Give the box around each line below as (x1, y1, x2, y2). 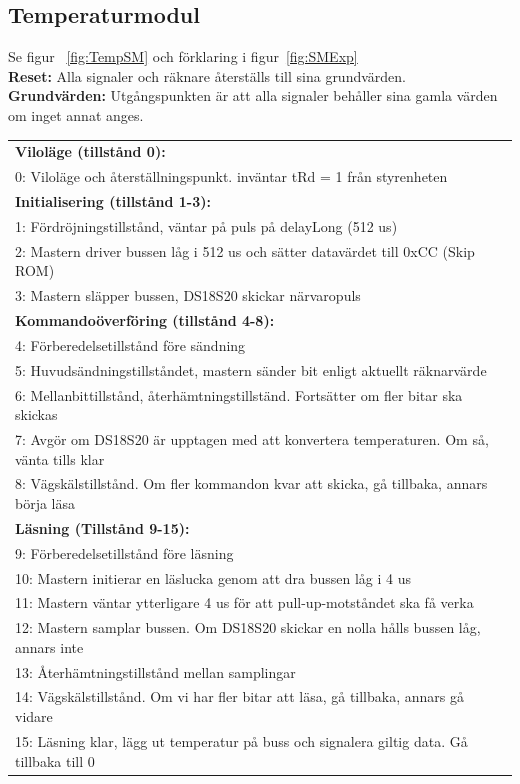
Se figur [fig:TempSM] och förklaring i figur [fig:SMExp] (8, 46, 358, 67)
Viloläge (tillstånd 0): (15, 141, 166, 162)
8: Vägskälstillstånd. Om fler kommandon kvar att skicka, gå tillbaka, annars (15, 473, 488, 494)
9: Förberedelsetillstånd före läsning (15, 542, 234, 563)
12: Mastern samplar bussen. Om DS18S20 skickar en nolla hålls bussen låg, (15, 617, 481, 638)
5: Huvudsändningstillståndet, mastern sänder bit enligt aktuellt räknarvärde (15, 359, 487, 380)
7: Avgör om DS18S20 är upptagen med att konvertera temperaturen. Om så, (15, 428, 489, 449)
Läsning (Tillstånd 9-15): (15, 517, 190, 538)
